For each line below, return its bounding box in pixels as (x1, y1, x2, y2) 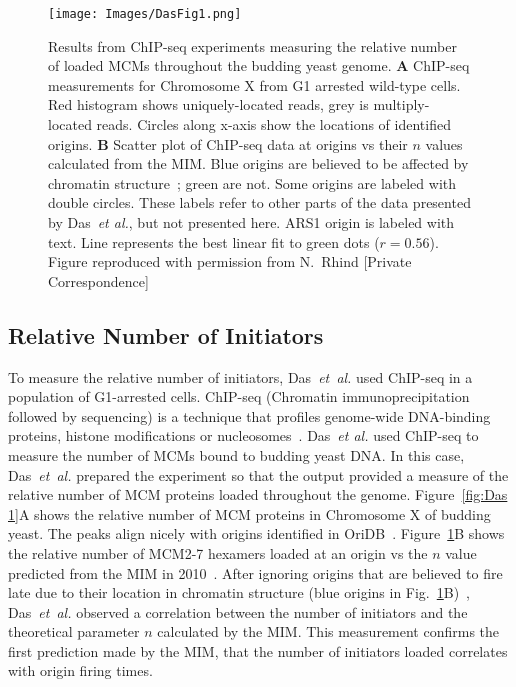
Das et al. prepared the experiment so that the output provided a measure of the (8, 464, 509, 485)
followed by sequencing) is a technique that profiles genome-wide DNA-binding (8, 405, 491, 426)
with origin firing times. (8, 660, 153, 681)
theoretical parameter (8, 621, 140, 642)
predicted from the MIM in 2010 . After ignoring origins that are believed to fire (8, 562, 503, 583)
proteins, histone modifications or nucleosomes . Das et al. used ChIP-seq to (8, 425, 479, 446)
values (425, 133, 463, 154)
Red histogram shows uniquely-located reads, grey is (48, 94, 369, 115)
